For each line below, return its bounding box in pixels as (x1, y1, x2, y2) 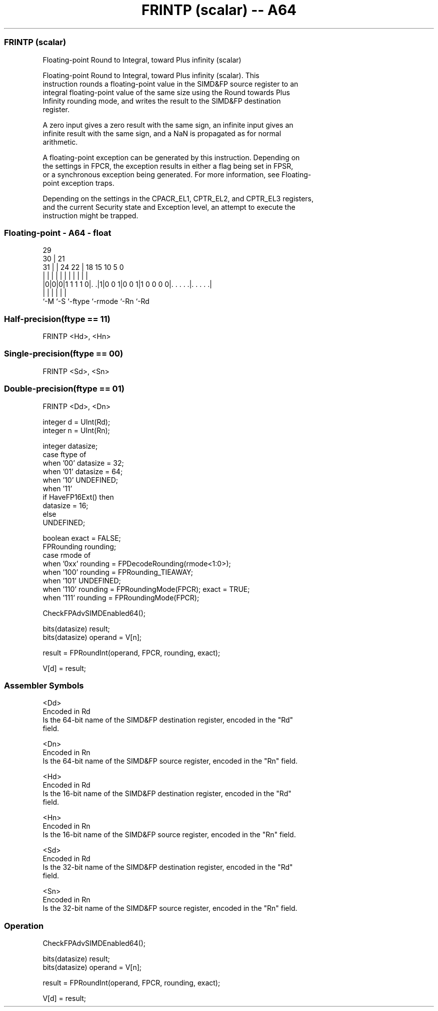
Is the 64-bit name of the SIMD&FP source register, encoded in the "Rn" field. (42, 757, 298, 766)
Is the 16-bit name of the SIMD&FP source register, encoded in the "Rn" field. (42, 830, 296, 839)
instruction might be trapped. (42, 211, 138, 220)
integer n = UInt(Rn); (42, 426, 110, 435)
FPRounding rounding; (42, 542, 116, 551)
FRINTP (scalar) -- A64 (141, 2, 296, 19)
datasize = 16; (42, 501, 88, 510)
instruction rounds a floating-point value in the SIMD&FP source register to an (42, 79, 298, 88)
